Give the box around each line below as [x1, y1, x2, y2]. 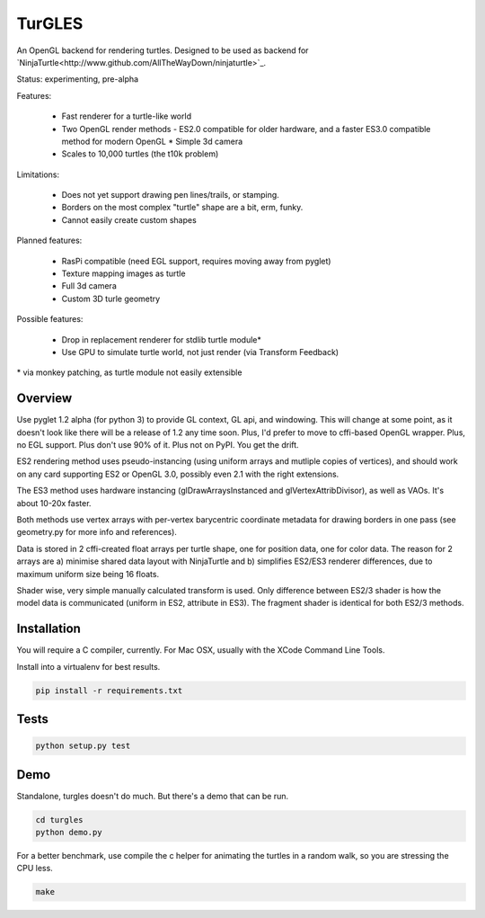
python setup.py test [35, 741, 131, 751]
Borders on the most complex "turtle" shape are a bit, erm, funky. [61, 202, 304, 213]
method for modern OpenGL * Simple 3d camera [61, 136, 243, 147]
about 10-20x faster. [16, 497, 92, 508]
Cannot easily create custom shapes [61, 214, 197, 225]
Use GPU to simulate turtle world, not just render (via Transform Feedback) [61, 346, 339, 357]
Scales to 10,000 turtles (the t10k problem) [61, 148, 219, 159]
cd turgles [35, 815, 84, 824]
